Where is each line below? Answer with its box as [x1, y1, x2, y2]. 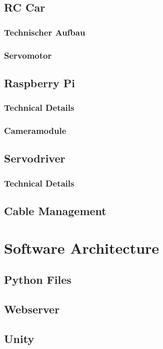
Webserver [4, 301, 60, 316]
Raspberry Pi [4, 75, 75, 90]
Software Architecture [4, 237, 159, 258]
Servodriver [4, 150, 65, 166]
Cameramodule [4, 124, 66, 137]
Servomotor [4, 49, 52, 61]
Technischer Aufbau [4, 26, 85, 38]
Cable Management [4, 203, 106, 218]
